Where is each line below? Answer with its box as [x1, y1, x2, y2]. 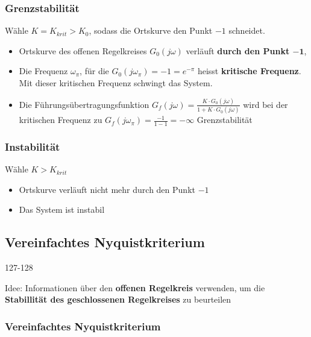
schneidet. [228, 24, 265, 37]
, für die [80, 65, 109, 77]
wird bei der [243, 98, 288, 110]
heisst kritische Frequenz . [197, 65, 301, 77]
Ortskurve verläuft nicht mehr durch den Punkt [19, 183, 195, 195]
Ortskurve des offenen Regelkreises [19, 44, 147, 57]
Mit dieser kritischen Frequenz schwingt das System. [19, 77, 213, 89]
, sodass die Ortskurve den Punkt [89, 24, 213, 37]
